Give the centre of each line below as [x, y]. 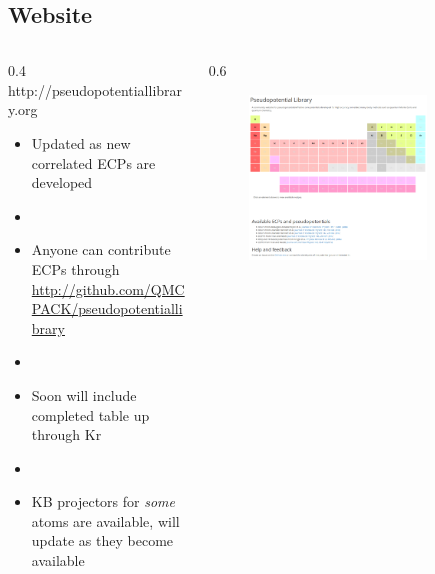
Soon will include [84, 394]
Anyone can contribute [101, 249]
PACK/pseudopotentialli [107, 308]
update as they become [102, 540]
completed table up [90, 414]
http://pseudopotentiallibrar [95, 89]
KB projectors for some [103, 501]
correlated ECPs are [93, 162]
